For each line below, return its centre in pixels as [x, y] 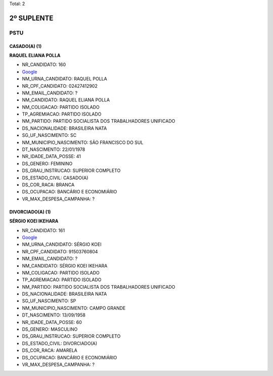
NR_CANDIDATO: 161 [43, 230]
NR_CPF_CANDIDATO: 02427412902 [60, 86]
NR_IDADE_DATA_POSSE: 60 [52, 322]
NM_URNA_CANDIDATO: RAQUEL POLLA [64, 79]
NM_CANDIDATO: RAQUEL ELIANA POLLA [66, 100]
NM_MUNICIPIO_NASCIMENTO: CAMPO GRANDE [74, 308]
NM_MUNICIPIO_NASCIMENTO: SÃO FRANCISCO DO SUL [83, 142]
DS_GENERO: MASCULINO [50, 329]
